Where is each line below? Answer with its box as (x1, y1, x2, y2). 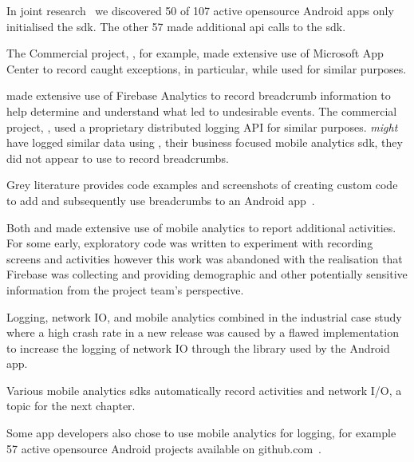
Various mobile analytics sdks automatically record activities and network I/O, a (6, 381, 402, 398)
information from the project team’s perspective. (6, 281, 244, 298)
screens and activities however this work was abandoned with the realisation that (6, 250, 403, 267)
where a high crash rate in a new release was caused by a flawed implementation (6, 324, 399, 341)
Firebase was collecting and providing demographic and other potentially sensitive (6, 266, 408, 282)
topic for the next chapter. (6, 397, 136, 414)
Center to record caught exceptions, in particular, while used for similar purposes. (6, 60, 407, 77)
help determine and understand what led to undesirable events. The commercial (6, 102, 397, 119)
